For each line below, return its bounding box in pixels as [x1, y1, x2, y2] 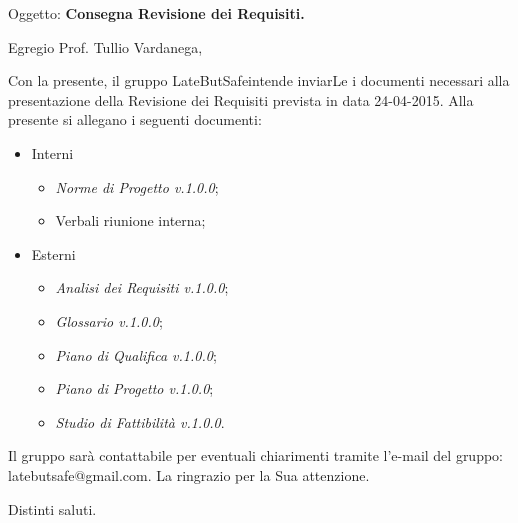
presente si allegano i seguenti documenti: [8, 109, 262, 130]
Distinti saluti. [8, 498, 97, 519]
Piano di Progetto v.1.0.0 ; [55, 378, 214, 399]
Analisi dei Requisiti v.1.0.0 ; [55, 277, 229, 298]
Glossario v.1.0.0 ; [55, 310, 163, 331]
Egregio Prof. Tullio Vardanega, [8, 36, 203, 57]
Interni [31, 142, 74, 163]
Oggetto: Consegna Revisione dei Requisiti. [8, 3, 305, 23]
